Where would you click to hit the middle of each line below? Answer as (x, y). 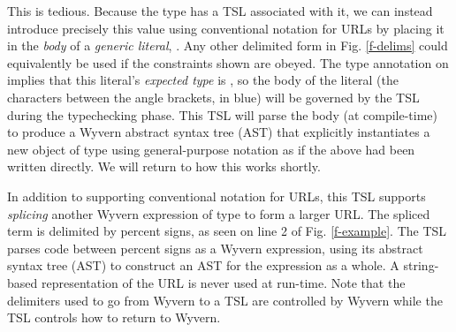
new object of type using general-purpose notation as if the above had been (211, 149)
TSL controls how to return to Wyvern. (114, 317)
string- (421, 265)
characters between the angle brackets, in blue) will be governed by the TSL (213, 97)
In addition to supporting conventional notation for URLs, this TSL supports (217, 196)
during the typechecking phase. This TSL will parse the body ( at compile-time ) (223, 114)
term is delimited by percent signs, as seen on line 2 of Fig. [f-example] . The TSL (227, 231)
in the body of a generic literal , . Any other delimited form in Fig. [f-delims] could (228, 45)
